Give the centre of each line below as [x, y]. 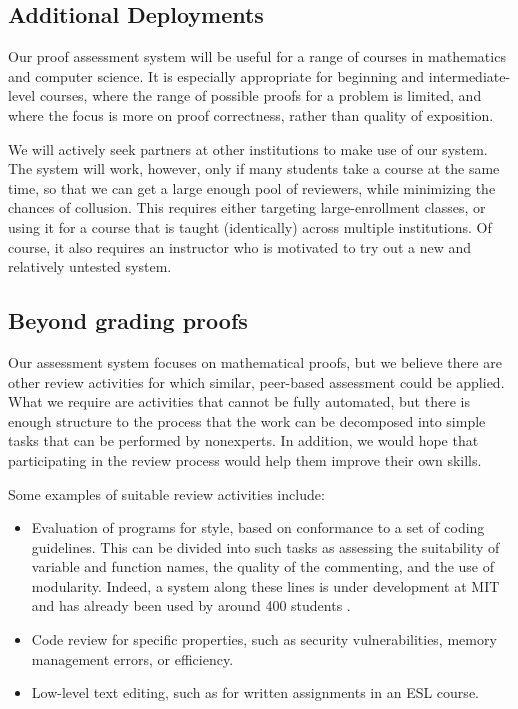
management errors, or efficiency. [132, 658]
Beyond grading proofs [128, 320]
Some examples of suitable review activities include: [166, 493]
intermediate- [469, 75]
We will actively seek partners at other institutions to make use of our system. [248, 148]
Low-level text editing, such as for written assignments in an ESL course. [255, 692]
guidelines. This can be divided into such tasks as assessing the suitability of [265, 546]
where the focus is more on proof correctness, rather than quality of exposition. [251, 114]
